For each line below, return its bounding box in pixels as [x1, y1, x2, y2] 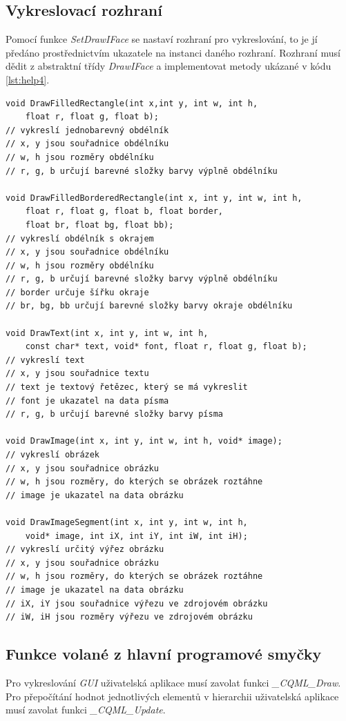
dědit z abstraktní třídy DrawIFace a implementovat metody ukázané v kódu [6, 59, 331, 73]
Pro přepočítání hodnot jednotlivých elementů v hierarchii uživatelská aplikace [6, 689, 339, 703]
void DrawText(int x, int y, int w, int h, [6, 328, 209, 338]
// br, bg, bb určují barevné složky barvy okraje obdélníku [6, 301, 293, 311]
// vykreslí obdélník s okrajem [6, 233, 154, 244]
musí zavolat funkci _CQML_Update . [6, 702, 166, 717]
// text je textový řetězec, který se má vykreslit [6, 382, 248, 393]
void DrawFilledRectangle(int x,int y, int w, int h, [6, 98, 258, 108]
